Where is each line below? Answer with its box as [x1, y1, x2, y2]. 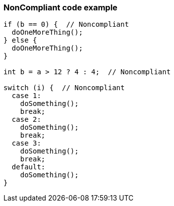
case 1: [11, 92, 41, 100]
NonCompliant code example [3, 2, 117, 12]
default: [11, 163, 46, 171]
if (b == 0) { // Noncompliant [3, 20, 129, 29]
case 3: [11, 139, 41, 148]
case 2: [11, 115, 41, 124]
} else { [3, 36, 37, 45]
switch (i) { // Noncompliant [3, 84, 125, 92]
